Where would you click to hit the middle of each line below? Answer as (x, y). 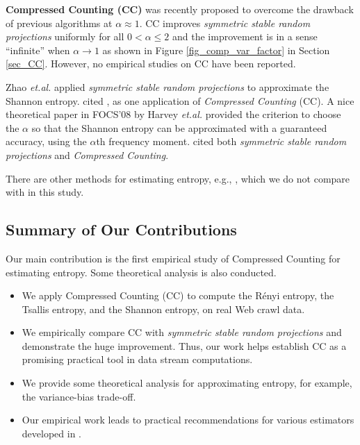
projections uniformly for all (65, 36)
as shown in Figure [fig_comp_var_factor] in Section (216, 50)
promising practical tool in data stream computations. (137, 359)
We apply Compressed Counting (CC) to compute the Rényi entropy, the (178, 295)
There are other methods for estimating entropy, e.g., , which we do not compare (178, 178)
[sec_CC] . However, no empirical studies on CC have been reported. (151, 64)
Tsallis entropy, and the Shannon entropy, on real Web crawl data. (163, 309)
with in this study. (45, 192)
